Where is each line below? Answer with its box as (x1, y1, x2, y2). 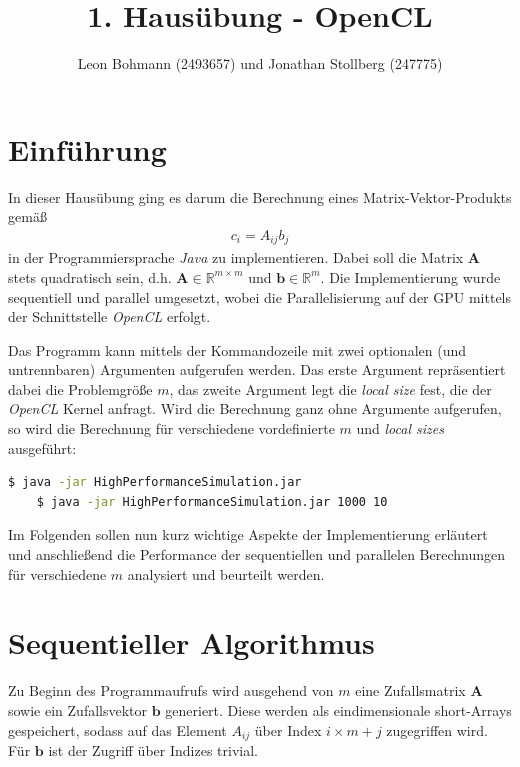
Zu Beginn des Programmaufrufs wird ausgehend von (8, 680, 334, 701)
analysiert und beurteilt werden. (127, 563, 325, 584)
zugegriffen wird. (386, 719, 488, 740)
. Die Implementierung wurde (320, 266, 501, 287)
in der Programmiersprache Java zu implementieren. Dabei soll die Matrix (8, 247, 464, 268)
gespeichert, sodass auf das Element (8, 719, 227, 740)
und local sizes (356, 418, 444, 439)
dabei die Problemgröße (8, 378, 153, 399)
